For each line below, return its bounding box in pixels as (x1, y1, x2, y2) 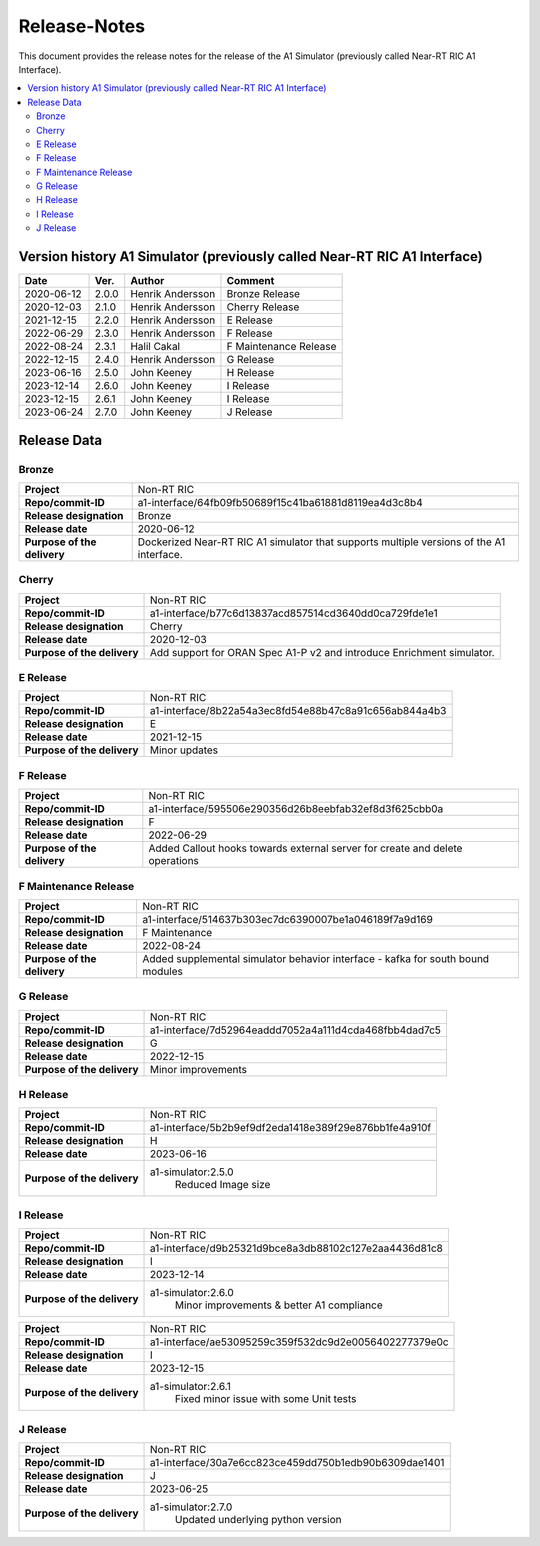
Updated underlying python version (175, 1512, 342, 1526)
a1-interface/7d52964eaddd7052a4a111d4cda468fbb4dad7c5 (150, 1023, 442, 1037)
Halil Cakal (130, 340, 180, 354)
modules (141, 964, 184, 978)
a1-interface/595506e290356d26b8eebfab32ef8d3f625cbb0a (148, 802, 444, 816)
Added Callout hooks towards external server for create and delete (148, 841, 463, 855)
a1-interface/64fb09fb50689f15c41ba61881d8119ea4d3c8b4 (137, 495, 424, 509)
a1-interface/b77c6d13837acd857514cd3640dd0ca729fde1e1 (150, 606, 439, 620)
